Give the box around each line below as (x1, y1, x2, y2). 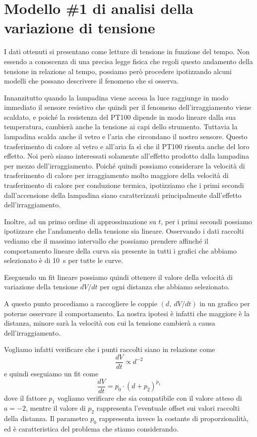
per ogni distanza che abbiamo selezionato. (100, 281, 230, 292)
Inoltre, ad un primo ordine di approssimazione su (4, 216, 156, 226)
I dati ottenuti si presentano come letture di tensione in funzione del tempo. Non (4, 46, 250, 57)
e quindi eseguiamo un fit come (4, 368, 99, 378)
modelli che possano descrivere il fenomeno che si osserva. (4, 76, 179, 86)
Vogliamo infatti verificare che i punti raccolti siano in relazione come (4, 344, 215, 354)
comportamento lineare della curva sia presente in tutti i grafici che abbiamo (4, 245, 237, 256)
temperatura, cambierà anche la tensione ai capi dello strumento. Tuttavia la (4, 121, 238, 132)
